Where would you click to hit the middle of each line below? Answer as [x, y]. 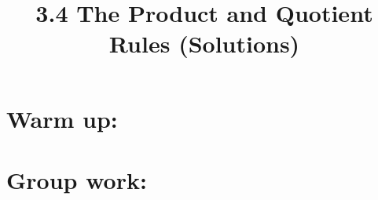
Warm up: [62, 118]
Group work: [77, 179]
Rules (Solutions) [204, 44]
